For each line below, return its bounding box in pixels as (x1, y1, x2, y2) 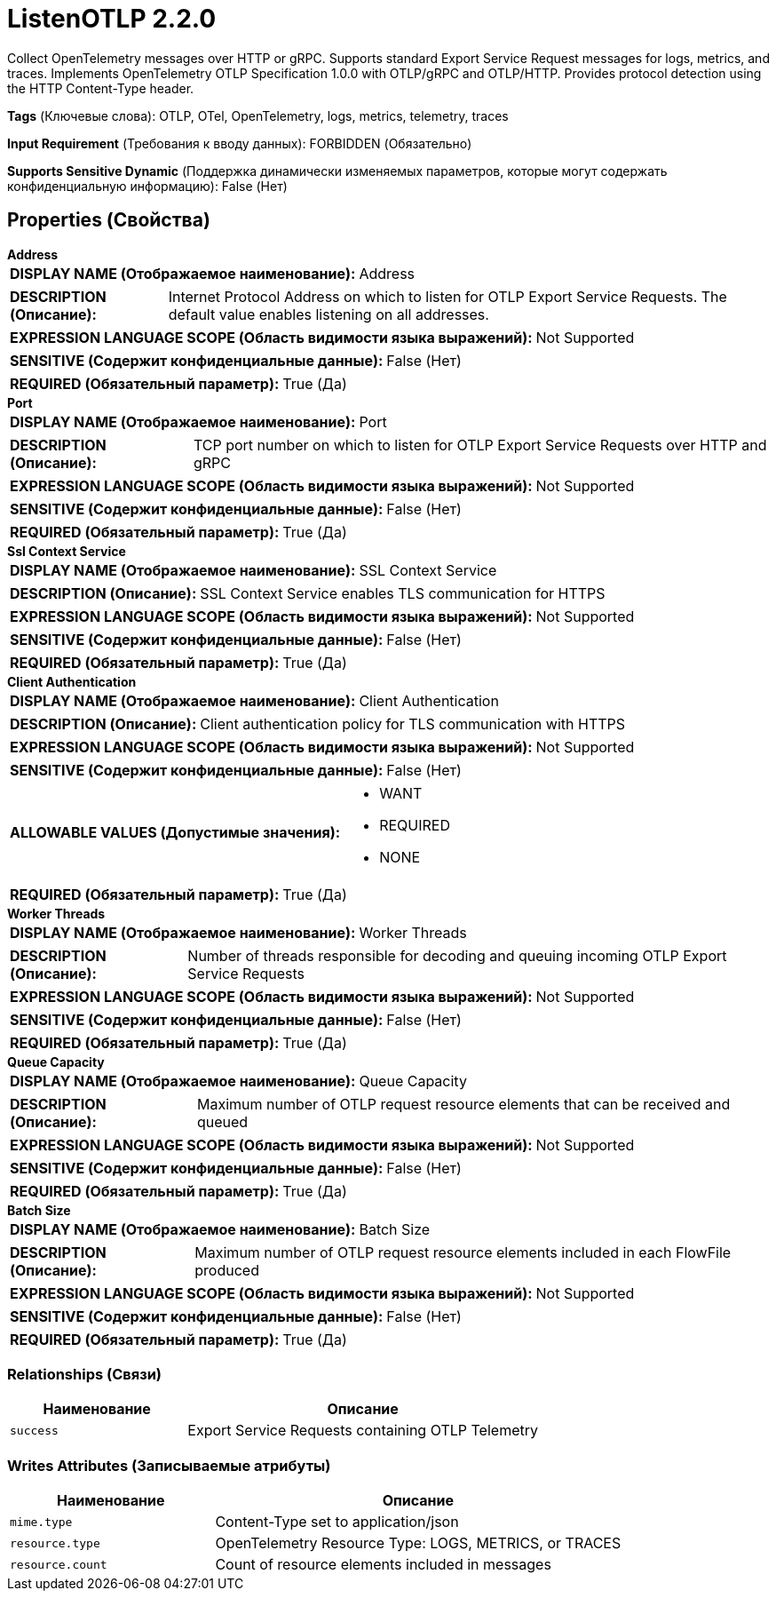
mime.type (10, 1515, 73, 1529)
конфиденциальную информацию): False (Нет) (7, 178, 288, 194)
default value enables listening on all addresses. (168, 305, 489, 323)
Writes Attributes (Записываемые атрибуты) (7, 1456, 331, 1475)
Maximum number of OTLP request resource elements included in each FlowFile (194, 1243, 732, 1261)
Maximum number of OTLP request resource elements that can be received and (196, 1094, 731, 1113)
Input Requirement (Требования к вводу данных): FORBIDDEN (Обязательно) (7, 135, 472, 151)
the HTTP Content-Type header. (7, 80, 194, 96)
